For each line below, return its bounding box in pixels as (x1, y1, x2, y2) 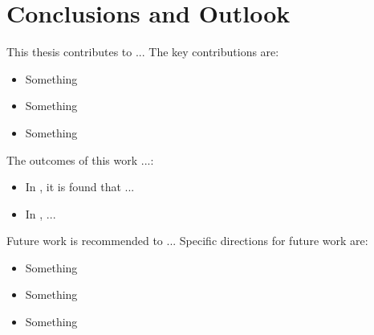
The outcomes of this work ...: (6, 151, 154, 168)
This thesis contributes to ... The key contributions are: (6, 43, 279, 60)
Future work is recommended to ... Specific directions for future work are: (6, 232, 368, 249)
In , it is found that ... (25, 178, 135, 195)
